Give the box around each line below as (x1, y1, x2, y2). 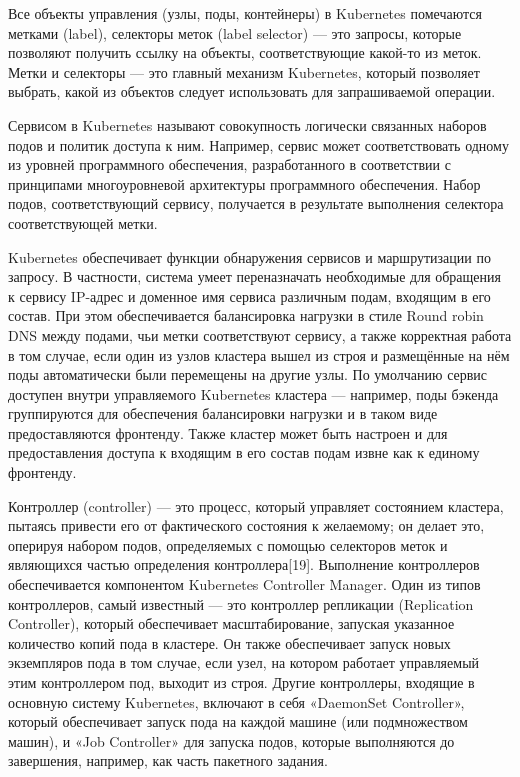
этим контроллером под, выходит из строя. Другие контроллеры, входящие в (8, 672, 475, 692)
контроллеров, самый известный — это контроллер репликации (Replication (8, 593, 474, 614)
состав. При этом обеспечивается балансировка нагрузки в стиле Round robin (8, 305, 484, 326)
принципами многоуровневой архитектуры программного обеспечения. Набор (8, 173, 481, 194)
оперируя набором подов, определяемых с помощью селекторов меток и (8, 534, 448, 555)
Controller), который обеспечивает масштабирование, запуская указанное (8, 613, 455, 634)
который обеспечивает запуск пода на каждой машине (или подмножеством (8, 711, 468, 732)
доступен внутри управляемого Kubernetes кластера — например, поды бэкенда (8, 383, 499, 404)
